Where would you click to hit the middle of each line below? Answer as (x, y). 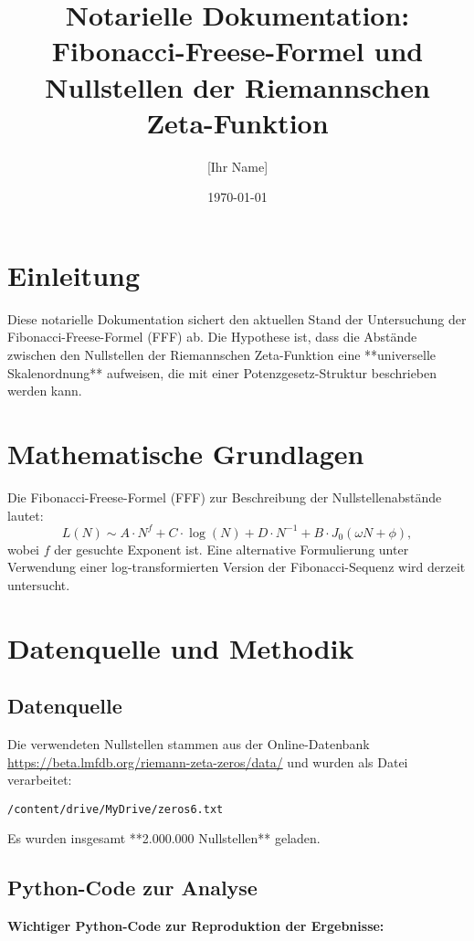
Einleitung (74, 275)
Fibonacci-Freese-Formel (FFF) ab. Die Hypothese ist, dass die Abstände (212, 337)
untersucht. (39, 584)
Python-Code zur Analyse (132, 888)
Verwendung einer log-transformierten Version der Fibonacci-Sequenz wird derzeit (237, 567)
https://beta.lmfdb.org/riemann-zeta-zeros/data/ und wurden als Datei (208, 761)
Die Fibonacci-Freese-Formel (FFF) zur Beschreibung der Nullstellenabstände (225, 497)
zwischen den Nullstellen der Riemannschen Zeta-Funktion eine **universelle (221, 354)
